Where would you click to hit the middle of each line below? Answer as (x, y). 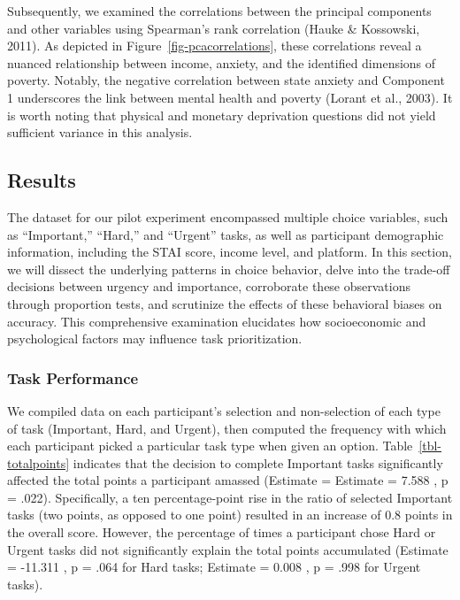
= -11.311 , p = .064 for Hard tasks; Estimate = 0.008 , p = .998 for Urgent (214, 567)
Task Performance (73, 377)
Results (42, 180)
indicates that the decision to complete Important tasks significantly (258, 462)
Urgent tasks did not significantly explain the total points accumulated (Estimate (228, 549)
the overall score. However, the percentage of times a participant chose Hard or (222, 532)
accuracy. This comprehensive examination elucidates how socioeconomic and (217, 321)
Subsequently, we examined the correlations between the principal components (219, 11)
